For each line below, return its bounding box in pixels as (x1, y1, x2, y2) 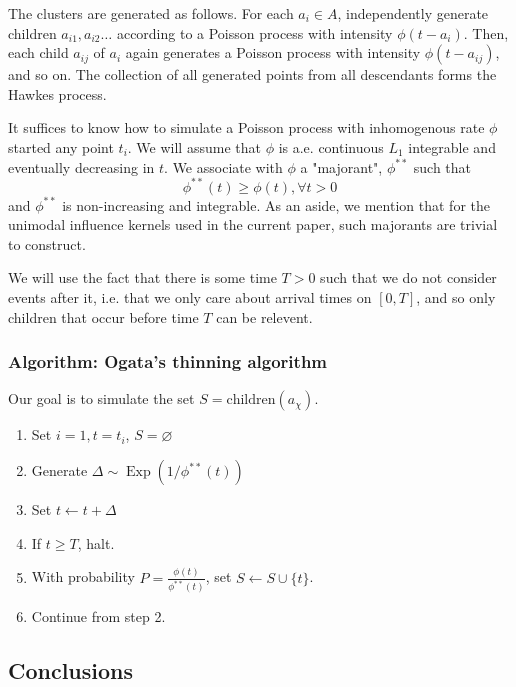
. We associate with (164, 156, 283, 177)
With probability (31, 566, 135, 587)
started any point (8, 136, 114, 157)
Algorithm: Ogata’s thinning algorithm (8, 349, 328, 374)
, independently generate (337, 3, 489, 23)
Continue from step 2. (31, 606, 166, 627)
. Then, (463, 22, 509, 43)
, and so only (416, 287, 496, 308)
